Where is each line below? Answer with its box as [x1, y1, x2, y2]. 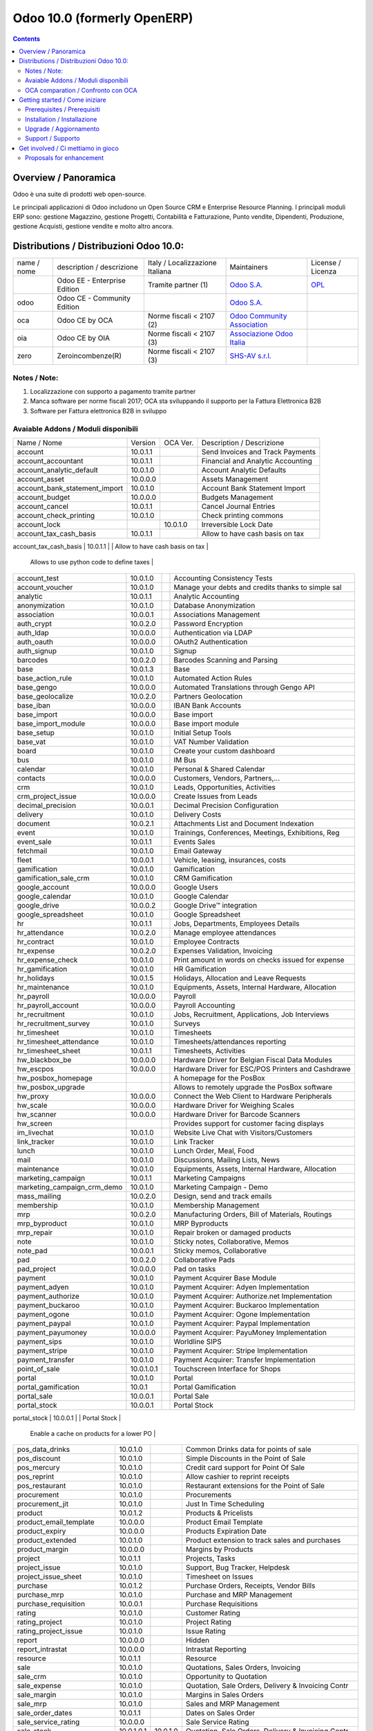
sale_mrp [17, 1699, 48, 1709]
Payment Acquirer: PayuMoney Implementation [173, 1327, 327, 1337]
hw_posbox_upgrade [17, 1082, 86, 1092]
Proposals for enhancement [25, 154, 104, 162]
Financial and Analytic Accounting [201, 456, 312, 465]
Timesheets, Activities [173, 1046, 246, 1055]
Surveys [173, 1019, 200, 1028]
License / [311, 258, 341, 268]
